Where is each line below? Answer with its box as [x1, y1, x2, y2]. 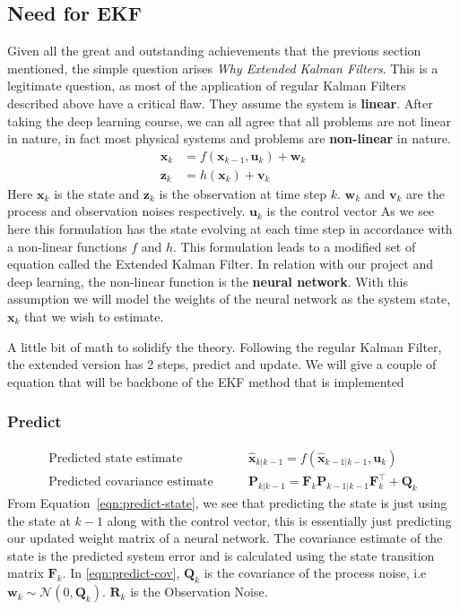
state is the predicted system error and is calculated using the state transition [7, 546, 435, 564]
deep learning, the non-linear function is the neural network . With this [7, 271, 409, 290]
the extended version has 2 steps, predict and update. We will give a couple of [7, 355, 437, 374]
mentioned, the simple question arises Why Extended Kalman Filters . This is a [7, 58, 438, 77]
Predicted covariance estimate [48, 476, 213, 489]
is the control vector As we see [266, 202, 435, 220]
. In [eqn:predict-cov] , [62, 563, 180, 582]
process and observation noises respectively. [7, 202, 246, 220]
